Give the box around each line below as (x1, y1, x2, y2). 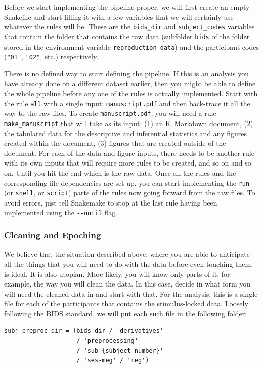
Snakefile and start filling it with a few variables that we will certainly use (4, 11, 234, 22)
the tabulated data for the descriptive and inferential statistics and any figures (4, 128, 247, 138)
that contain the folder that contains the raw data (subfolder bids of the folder (4, 31, 250, 42)
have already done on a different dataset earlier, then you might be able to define (4, 78, 256, 89)
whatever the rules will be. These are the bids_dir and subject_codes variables (4, 21, 255, 32)
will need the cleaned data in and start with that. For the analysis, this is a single (4, 288, 258, 299)
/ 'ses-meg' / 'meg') (76, 357, 149, 364)
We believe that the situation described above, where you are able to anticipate (4, 249, 250, 259)
